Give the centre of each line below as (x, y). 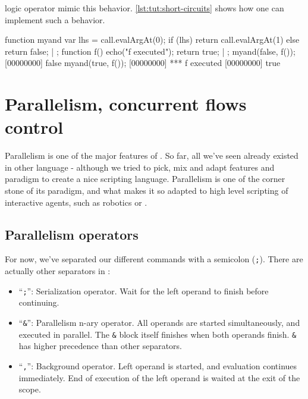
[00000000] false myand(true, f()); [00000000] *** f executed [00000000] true (143, 63)
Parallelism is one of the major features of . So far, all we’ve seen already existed (152, 155)
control (34, 127)
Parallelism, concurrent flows (126, 104)
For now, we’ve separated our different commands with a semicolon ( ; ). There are (154, 259)
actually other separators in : (58, 271)
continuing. (39, 302)
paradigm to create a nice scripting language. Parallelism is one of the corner (145, 179)
